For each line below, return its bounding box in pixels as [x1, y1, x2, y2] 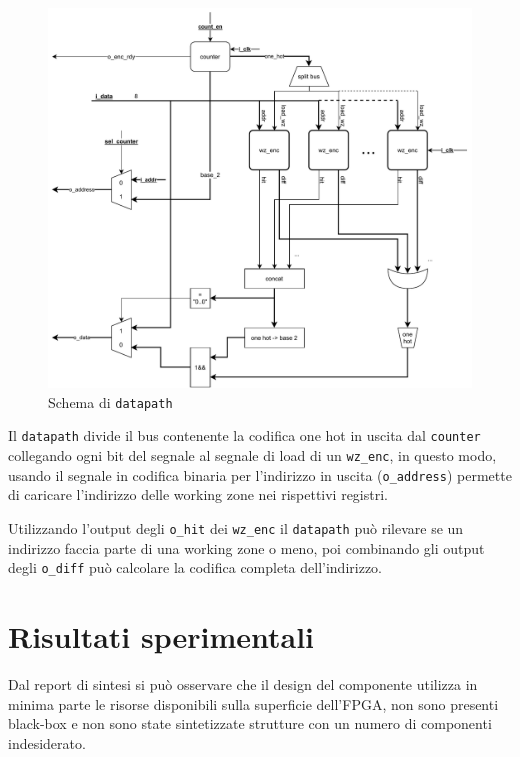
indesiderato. [8, 732, 86, 753]
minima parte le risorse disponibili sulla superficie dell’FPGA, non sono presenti [8, 693, 499, 714]
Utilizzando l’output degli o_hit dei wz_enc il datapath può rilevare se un [8, 517, 464, 538]
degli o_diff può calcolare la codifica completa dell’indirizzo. [8, 557, 382, 578]
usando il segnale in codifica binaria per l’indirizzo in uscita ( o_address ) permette [8, 464, 512, 485]
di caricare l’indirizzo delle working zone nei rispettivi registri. [8, 484, 389, 505]
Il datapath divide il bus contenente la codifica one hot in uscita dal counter [8, 425, 481, 446]
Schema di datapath [48, 391, 173, 412]
